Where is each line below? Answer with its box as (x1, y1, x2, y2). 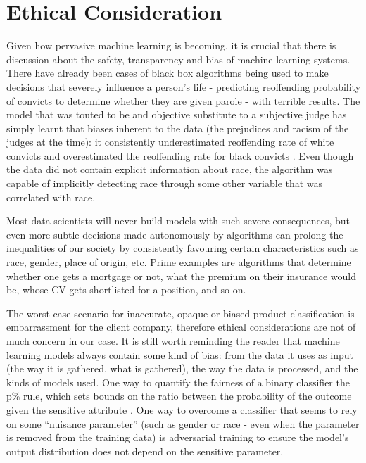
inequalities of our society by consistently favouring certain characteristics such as (6, 241, 359, 255)
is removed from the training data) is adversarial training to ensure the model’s (6, 430, 349, 445)
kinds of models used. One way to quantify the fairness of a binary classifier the (6, 374, 350, 389)
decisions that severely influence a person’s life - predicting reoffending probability (6, 79, 361, 94)
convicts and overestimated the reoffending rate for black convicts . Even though (6, 148, 354, 163)
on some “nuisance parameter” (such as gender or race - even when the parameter (6, 416, 360, 431)
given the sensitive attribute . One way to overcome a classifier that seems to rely (6, 402, 358, 417)
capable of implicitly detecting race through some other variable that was (6, 176, 323, 191)
